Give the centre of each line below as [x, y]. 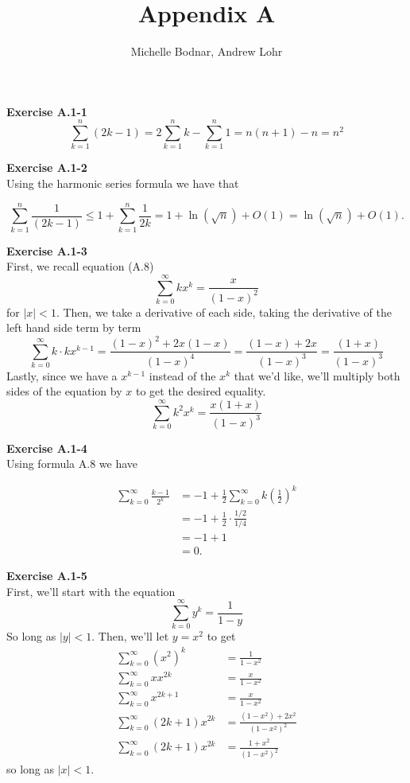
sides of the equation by [64, 391]
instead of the [182, 375]
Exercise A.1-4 [47, 448]
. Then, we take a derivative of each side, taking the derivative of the [224, 312]
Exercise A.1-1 [47, 111]
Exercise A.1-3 [47, 250]
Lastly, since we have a [62, 375]
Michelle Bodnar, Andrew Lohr [207, 51]
